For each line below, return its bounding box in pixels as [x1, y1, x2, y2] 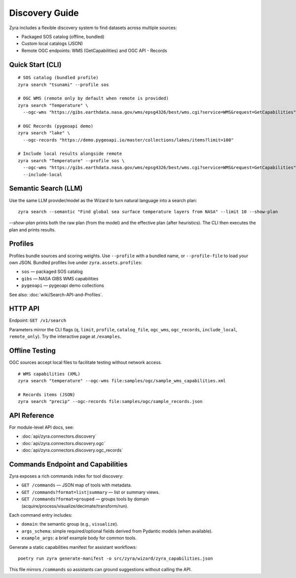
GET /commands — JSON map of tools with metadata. [21, 482, 132, 488]
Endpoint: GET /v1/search [9, 317, 67, 323]
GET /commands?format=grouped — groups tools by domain [21, 496, 149, 502]
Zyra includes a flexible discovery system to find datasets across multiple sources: [9, 25, 177, 31]
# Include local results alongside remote [18, 151, 122, 157]
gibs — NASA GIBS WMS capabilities [21, 275, 99, 281]
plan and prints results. [9, 226, 56, 232]
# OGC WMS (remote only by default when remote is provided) [18, 95, 169, 101]
